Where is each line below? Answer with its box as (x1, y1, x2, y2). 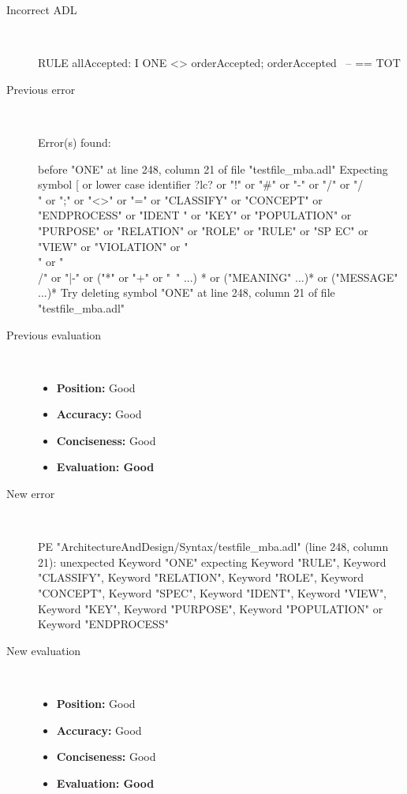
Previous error (6, 81, 76, 97)
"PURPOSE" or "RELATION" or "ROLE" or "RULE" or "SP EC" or (38, 222, 368, 238)
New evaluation (6, 642, 81, 658)
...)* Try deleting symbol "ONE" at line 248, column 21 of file (38, 284, 335, 301)
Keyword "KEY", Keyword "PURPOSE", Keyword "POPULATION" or (38, 600, 383, 616)
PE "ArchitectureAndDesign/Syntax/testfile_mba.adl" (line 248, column (38, 538, 389, 555)
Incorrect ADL (6, 2, 77, 17)
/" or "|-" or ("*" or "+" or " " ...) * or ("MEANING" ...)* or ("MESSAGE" (38, 268, 398, 285)
